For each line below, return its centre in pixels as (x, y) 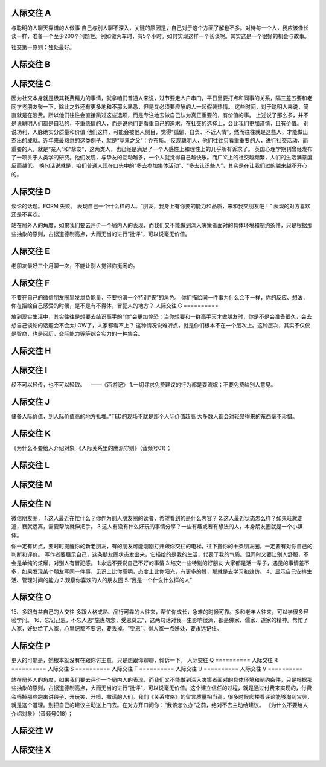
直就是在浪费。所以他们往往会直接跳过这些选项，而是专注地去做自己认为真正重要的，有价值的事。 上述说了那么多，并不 (160, 115)
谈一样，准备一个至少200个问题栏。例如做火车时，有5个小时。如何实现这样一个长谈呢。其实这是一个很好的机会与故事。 (161, 36)
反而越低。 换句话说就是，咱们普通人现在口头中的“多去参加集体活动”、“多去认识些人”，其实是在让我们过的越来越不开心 (159, 165)
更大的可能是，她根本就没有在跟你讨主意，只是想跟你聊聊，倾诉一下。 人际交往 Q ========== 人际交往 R (145, 660)
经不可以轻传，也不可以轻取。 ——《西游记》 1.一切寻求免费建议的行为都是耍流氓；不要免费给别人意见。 (144, 385)
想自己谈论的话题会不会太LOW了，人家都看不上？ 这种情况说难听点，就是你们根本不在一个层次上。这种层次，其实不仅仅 (161, 325)
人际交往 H (31, 351)
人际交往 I (29, 371)
